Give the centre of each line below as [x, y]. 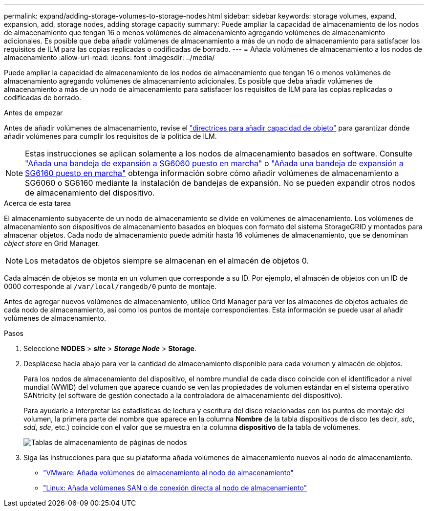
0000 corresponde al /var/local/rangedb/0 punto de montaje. [110, 286]
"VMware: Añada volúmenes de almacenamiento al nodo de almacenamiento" [168, 473]
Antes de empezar [33, 113]
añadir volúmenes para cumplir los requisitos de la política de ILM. [110, 136]
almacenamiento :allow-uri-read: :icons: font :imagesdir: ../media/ [109, 57]
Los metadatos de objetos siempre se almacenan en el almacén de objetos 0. [167, 261]
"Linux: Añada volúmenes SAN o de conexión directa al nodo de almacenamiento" [175, 488]
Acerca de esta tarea [38, 203]
